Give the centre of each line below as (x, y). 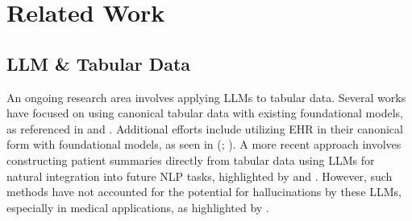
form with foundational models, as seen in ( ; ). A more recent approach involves (204, 144)
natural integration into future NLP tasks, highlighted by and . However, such (200, 176)
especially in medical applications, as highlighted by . (138, 207)
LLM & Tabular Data (99, 63)
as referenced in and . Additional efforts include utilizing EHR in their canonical (205, 128)
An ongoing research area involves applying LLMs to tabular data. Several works (206, 97)
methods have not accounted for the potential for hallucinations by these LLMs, (204, 192)
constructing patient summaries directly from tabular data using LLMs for (191, 160)
